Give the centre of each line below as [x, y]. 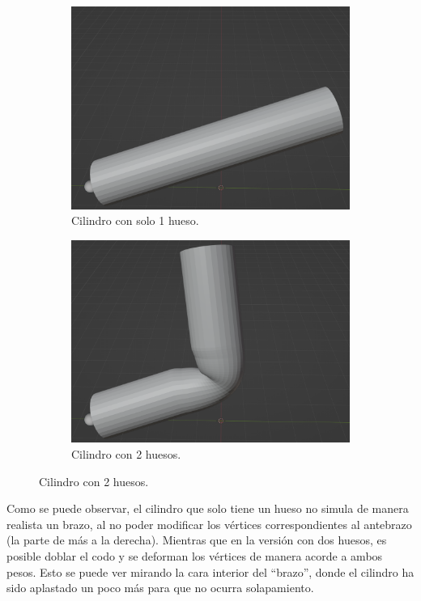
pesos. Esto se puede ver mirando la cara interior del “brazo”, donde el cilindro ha [210, 571]
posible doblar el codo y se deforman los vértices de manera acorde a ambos [195, 555]
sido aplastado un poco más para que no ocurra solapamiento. [160, 588]
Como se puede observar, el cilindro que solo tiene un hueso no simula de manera [208, 508]
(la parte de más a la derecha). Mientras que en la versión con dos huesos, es [197, 540]
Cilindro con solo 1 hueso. [135, 220]
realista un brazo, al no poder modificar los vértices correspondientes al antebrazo [209, 524]
